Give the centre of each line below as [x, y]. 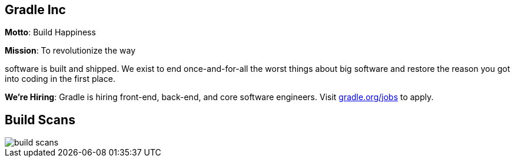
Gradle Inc [35, 10]
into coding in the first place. [60, 79]
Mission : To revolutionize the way [70, 51]
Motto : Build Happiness [50, 32]
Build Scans [40, 120]
